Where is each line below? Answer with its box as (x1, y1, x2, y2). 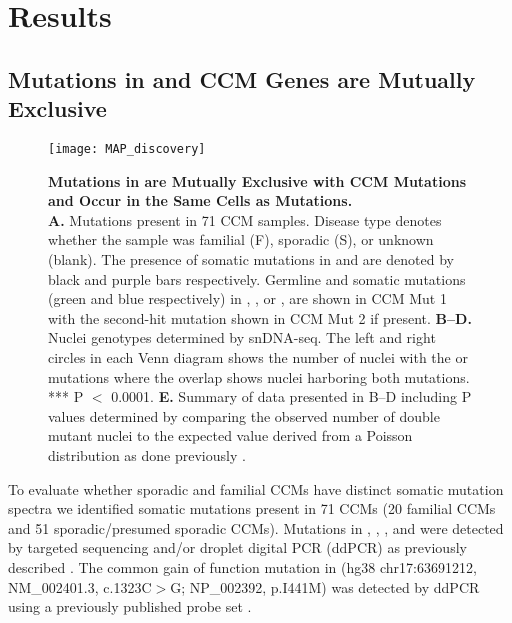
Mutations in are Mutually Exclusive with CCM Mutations (48, 170, 467, 191)
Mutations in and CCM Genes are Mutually (8, 63, 476, 94)
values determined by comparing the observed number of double (48, 405, 440, 426)
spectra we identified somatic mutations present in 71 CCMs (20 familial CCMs (8, 498, 496, 519)
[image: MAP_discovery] (48, 141, 206, 156)
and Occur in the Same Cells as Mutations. (48, 190, 353, 211)
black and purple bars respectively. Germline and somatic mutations (48, 268, 466, 289)
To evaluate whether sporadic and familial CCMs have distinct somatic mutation (8, 478, 504, 499)
